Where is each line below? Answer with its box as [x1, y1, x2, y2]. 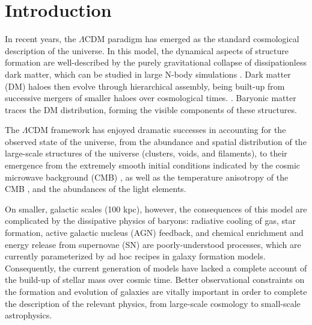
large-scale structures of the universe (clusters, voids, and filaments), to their [5, 147, 287, 159]
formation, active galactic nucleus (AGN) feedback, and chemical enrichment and [5, 226, 304, 239]
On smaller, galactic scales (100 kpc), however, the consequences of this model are [5, 202, 307, 215]
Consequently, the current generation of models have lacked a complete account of [5, 261, 307, 274]
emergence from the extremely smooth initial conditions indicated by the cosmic [5, 159, 301, 172]
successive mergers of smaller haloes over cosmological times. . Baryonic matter [5, 91, 296, 104]
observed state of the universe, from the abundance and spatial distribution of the [5, 135, 307, 147]
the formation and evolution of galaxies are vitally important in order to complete [5, 285, 307, 297]
